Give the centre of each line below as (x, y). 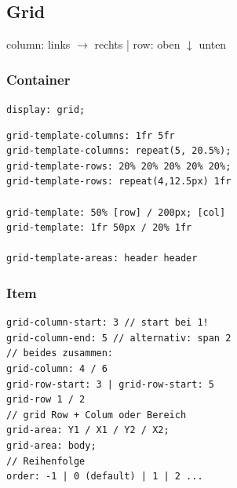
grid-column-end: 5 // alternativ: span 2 (119, 338)
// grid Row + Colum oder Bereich (97, 415)
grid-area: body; (51, 445)
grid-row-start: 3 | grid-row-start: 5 (110, 384)
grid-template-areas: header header (102, 259)
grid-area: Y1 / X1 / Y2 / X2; (88, 430)
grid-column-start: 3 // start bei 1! (108, 323)
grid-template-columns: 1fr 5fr (91, 135)
